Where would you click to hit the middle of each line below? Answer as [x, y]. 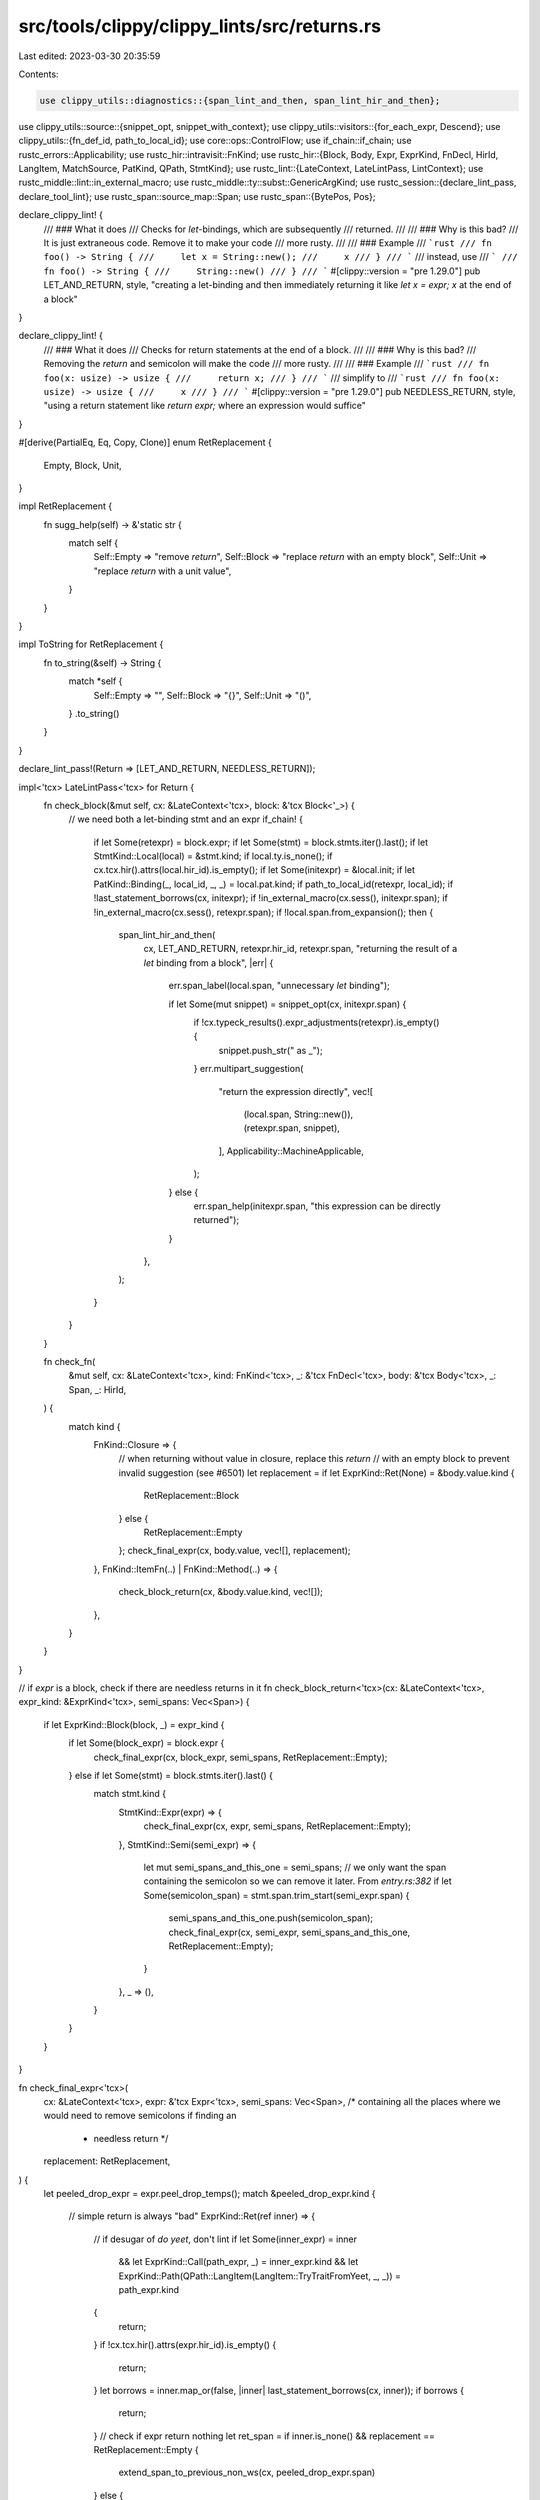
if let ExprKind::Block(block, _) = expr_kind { [134, 1724]
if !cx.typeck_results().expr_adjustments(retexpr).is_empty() [316, 1022]
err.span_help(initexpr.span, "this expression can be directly [317, 1206]
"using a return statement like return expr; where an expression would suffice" [205, 406]
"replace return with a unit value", [162, 571]
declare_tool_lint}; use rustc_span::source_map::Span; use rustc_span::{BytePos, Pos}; [197, 196]
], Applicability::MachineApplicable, [291, 1151]
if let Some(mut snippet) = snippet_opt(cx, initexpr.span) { [287, 1004]
